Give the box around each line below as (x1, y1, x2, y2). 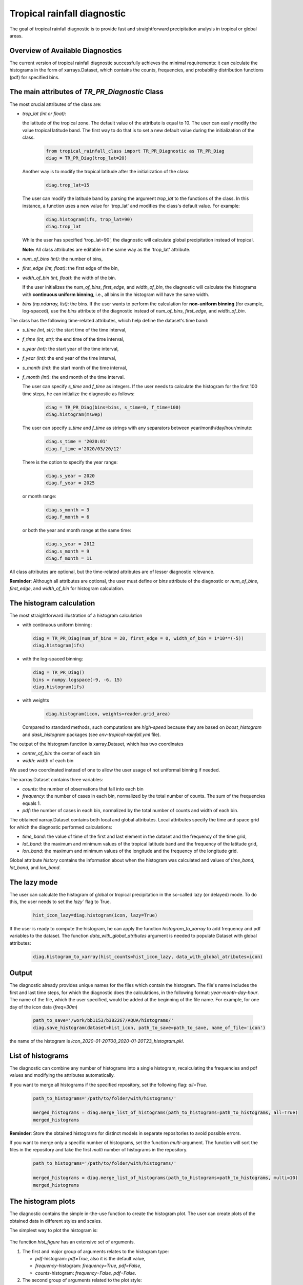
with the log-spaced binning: (22, 656, 83, 662)
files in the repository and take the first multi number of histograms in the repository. (9, 1147, 188, 1153)
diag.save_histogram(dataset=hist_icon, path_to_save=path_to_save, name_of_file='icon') (33, 1024, 266, 1031)
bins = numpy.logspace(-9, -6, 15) (33, 676, 123, 683)
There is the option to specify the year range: (22, 459, 118, 465)
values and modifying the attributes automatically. (9, 1072, 115, 1078)
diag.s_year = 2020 (46, 473, 95, 479)
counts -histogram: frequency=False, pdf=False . (35, 1270, 136, 1276)
